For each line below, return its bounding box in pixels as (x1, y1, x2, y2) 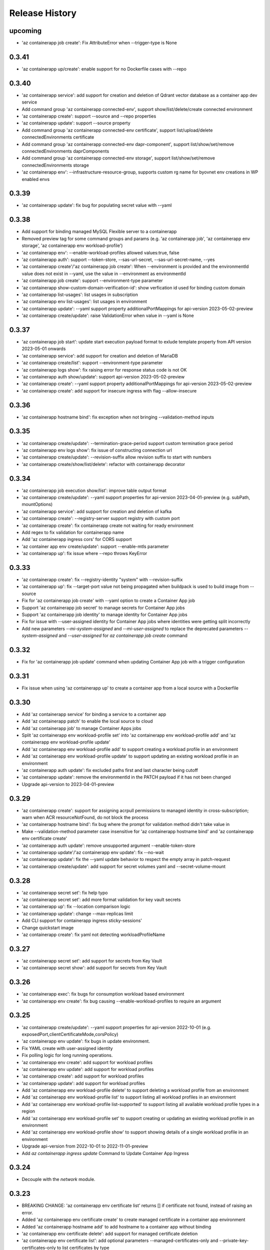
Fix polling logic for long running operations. (21, 1052, 113, 1058)
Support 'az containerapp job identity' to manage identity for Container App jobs (21, 611, 187, 617)
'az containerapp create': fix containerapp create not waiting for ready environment (21, 522, 193, 528)
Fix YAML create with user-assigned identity (21, 1045, 113, 1051)
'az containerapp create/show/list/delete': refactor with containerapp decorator (21, 461, 185, 467)
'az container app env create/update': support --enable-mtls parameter (21, 543, 169, 549)
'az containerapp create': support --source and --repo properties (21, 113, 156, 119)
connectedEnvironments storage (21, 162, 89, 168)
